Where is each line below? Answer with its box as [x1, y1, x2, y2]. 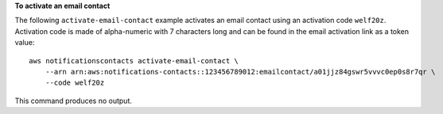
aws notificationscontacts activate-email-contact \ [29, 56, 239, 65]
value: [14, 38, 35, 47]
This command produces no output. [14, 96, 133, 105]
